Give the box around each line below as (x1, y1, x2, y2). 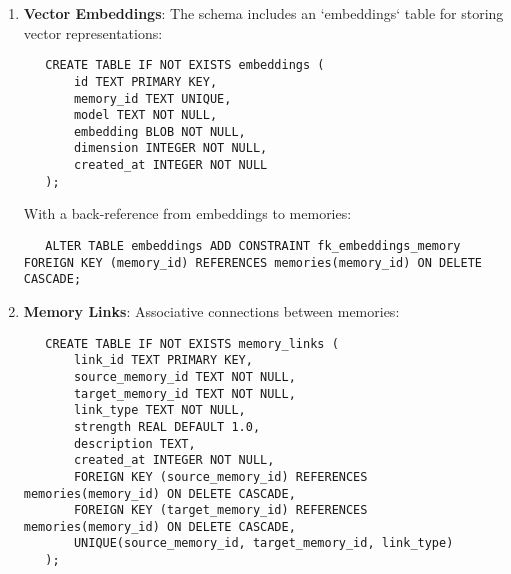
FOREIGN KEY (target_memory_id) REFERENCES (73, 503, 368, 518)
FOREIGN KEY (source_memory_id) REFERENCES (73, 469, 368, 484)
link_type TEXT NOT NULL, (73, 403, 246, 418)
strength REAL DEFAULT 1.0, (73, 419, 261, 434)
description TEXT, (73, 436, 196, 451)
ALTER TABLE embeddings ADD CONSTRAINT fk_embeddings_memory (45, 239, 461, 254)
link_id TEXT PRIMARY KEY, (73, 353, 253, 368)
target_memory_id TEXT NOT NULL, (73, 386, 296, 401)
